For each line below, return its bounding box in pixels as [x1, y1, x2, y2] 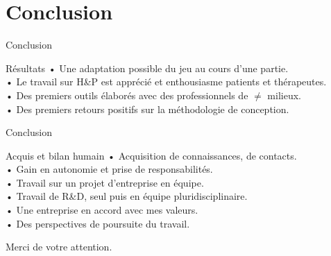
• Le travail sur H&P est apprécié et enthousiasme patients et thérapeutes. [6, 74, 327, 89]
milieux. [267, 87, 301, 102]
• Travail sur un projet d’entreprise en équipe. [6, 175, 204, 189]
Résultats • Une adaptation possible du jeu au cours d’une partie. [6, 60, 289, 75]
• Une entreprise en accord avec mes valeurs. [6, 203, 198, 217]
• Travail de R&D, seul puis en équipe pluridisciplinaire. [6, 189, 248, 203]
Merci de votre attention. [6, 239, 112, 254]
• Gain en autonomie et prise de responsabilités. [6, 162, 213, 176]
